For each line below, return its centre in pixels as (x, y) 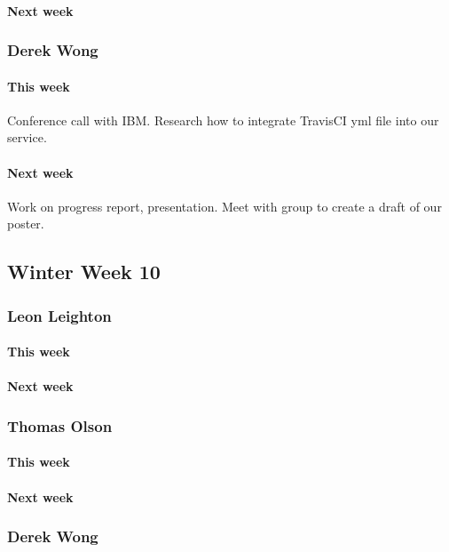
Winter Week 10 (84, 272)
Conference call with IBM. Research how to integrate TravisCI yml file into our (223, 120)
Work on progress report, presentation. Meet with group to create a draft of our (224, 206)
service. (27, 137)
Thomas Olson (60, 425)
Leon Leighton (59, 315)
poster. (26, 224)
